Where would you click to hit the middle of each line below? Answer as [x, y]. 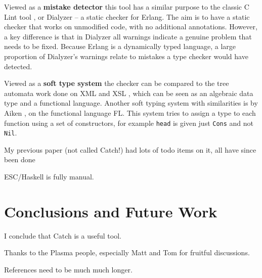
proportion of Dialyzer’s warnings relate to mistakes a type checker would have [126, 56]
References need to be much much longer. [68, 269]
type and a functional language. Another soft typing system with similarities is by [131, 103]
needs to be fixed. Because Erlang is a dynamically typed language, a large [120, 46]
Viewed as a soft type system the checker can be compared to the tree [117, 83]
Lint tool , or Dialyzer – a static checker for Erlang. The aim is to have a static [127, 16]
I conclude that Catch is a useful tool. [63, 235]
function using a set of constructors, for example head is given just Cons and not [129, 123]
